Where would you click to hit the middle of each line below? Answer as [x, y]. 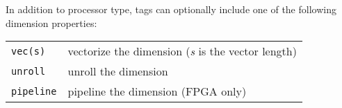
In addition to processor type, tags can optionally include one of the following [171, 9]
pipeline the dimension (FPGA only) [157, 91]
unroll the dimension [118, 71]
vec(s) [28, 51]
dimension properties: [51, 22]
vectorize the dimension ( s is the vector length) [182, 51]
